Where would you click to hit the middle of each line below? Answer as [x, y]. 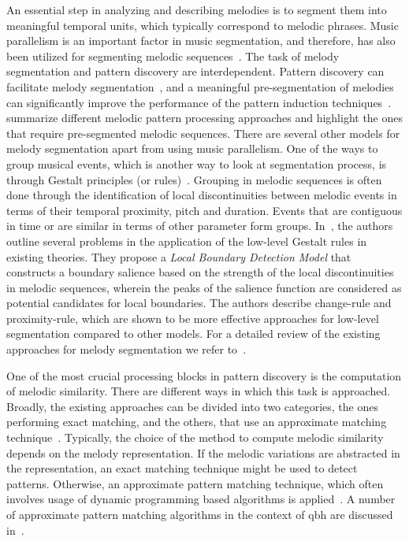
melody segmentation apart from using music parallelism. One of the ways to [192, 148]
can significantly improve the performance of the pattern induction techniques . [199, 102]
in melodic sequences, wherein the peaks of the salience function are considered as [204, 287]
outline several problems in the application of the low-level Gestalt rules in [187, 241]
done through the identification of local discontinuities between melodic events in [202, 195]
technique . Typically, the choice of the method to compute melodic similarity [195, 437]
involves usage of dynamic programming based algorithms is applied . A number [201, 499]
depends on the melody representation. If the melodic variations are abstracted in [203, 452]
